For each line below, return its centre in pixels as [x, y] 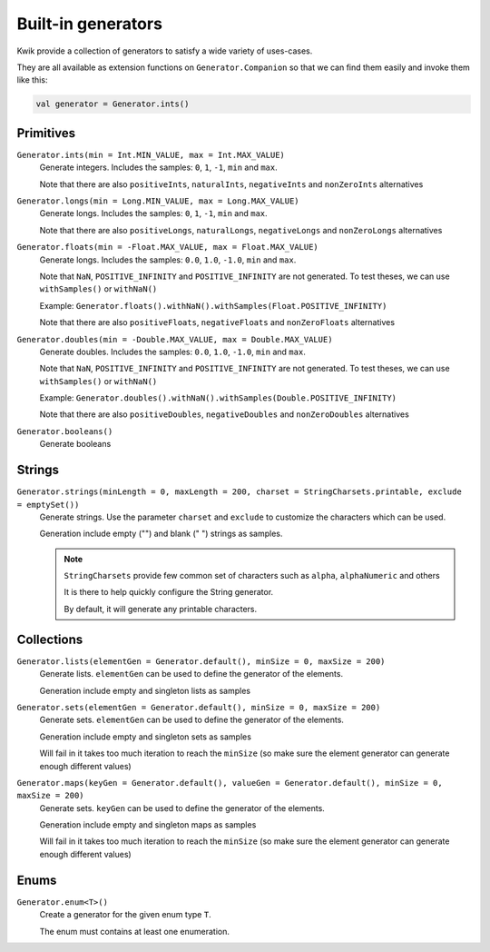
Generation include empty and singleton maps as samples [148, 825]
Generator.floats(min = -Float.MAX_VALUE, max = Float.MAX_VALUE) [168, 247]
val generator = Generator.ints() [113, 104]
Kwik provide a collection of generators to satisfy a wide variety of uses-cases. [165, 51]
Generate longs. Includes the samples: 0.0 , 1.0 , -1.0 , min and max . [168, 260]
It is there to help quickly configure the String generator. [169, 592]
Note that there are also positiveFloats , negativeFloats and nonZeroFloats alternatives [217, 322]
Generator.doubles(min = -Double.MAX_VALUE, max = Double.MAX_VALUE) [175, 339]
